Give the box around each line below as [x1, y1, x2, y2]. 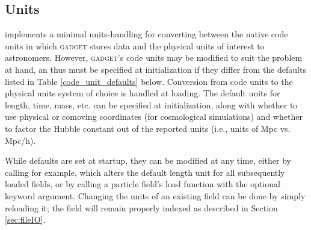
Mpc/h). [5, 134, 36, 146]
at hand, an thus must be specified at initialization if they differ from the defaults [5, 63, 306, 75]
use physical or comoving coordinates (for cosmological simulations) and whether [5, 110, 303, 123]
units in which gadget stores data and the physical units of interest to [5, 39, 265, 52]
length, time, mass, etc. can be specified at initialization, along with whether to [5, 98, 298, 111]
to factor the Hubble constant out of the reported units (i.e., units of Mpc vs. [5, 122, 291, 134]
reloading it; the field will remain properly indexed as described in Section [5, 201, 278, 214]
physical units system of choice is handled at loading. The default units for [5, 87, 280, 99]
